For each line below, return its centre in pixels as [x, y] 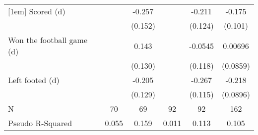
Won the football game [48, 40]
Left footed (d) [34, 80]
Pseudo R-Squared [40, 123]
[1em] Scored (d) [37, 11]
